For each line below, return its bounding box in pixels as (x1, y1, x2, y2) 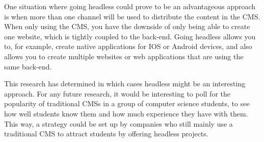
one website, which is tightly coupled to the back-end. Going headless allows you (4, 31, 256, 41)
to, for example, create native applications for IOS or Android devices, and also (4, 41, 252, 52)
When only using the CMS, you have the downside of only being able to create (4, 21, 250, 32)
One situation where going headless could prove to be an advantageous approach (4, 1, 256, 11)
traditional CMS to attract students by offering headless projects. (4, 128, 208, 139)
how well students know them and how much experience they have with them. (4, 108, 248, 119)
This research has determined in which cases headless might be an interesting (4, 78, 246, 89)
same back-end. (4, 61, 52, 72)
